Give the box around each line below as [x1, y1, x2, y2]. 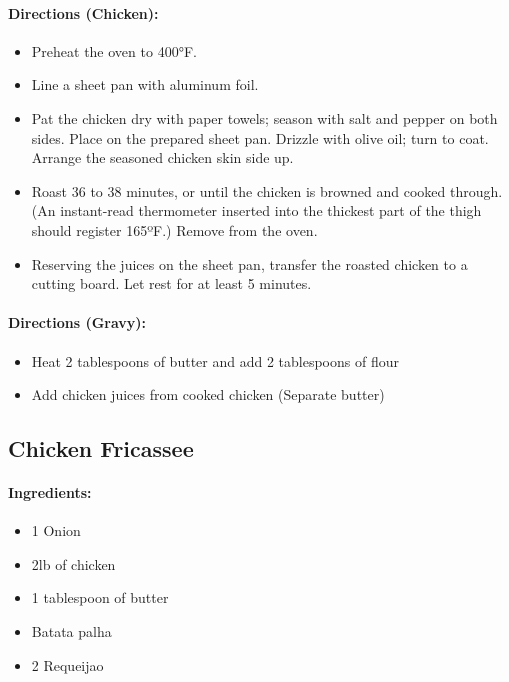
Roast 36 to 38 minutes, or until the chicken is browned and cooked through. [31, 180, 503, 201]
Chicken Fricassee [8, 433, 194, 464]
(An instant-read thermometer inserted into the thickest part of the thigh [31, 200, 482, 221]
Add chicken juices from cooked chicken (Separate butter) [31, 384, 385, 405]
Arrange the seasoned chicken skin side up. [31, 147, 294, 168]
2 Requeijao [31, 654, 104, 675]
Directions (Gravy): [8, 312, 147, 333]
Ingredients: [8, 482, 92, 503]
